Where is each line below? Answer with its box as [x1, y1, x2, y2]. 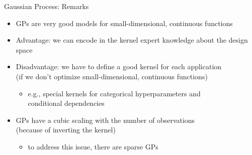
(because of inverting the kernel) [16, 124, 116, 135]
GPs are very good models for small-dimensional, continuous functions [16, 18, 233, 28]
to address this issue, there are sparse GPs [28, 141, 158, 151]
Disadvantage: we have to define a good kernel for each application [16, 61, 222, 72]
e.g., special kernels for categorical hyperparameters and [28, 88, 201, 98]
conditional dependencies [28, 98, 105, 108]
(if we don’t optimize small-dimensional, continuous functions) [16, 71, 208, 81]
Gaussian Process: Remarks [4, 1, 89, 11]
